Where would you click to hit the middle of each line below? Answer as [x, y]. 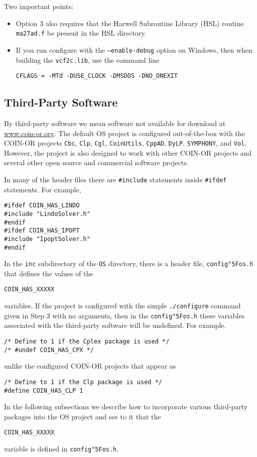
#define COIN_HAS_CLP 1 [44, 390]
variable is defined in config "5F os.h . [61, 449]
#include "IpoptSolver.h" [47, 239]
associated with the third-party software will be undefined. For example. [115, 325]
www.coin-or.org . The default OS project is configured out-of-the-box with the [124, 133]
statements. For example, [43, 189]
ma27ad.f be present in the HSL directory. [81, 33]
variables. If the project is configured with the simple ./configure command [122, 306]
